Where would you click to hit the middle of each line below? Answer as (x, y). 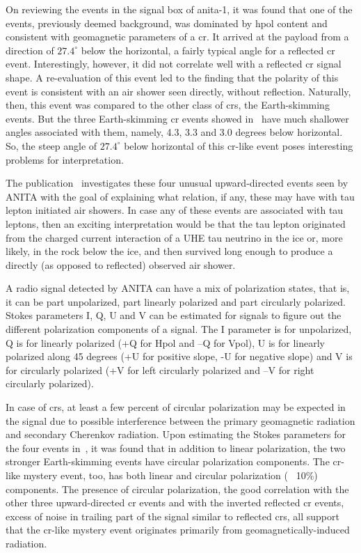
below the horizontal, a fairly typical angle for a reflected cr (208, 50)
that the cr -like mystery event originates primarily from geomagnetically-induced (178, 530)
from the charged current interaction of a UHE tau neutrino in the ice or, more (174, 237)
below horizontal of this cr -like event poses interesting (239, 145)
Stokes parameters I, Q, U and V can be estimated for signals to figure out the (174, 315)
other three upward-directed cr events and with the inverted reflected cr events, (175, 503)
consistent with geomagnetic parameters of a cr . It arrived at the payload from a (177, 37)
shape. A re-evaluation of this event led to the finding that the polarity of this (172, 77)
